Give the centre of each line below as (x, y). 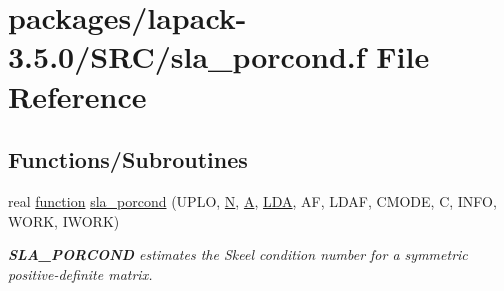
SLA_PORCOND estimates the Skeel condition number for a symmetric (238, 254)
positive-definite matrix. (80, 273)
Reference (77, 95)
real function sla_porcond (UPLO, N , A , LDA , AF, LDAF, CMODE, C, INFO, (252, 200)
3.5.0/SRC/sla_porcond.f (187, 56)
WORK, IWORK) (64, 220)
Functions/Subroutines (128, 159)
